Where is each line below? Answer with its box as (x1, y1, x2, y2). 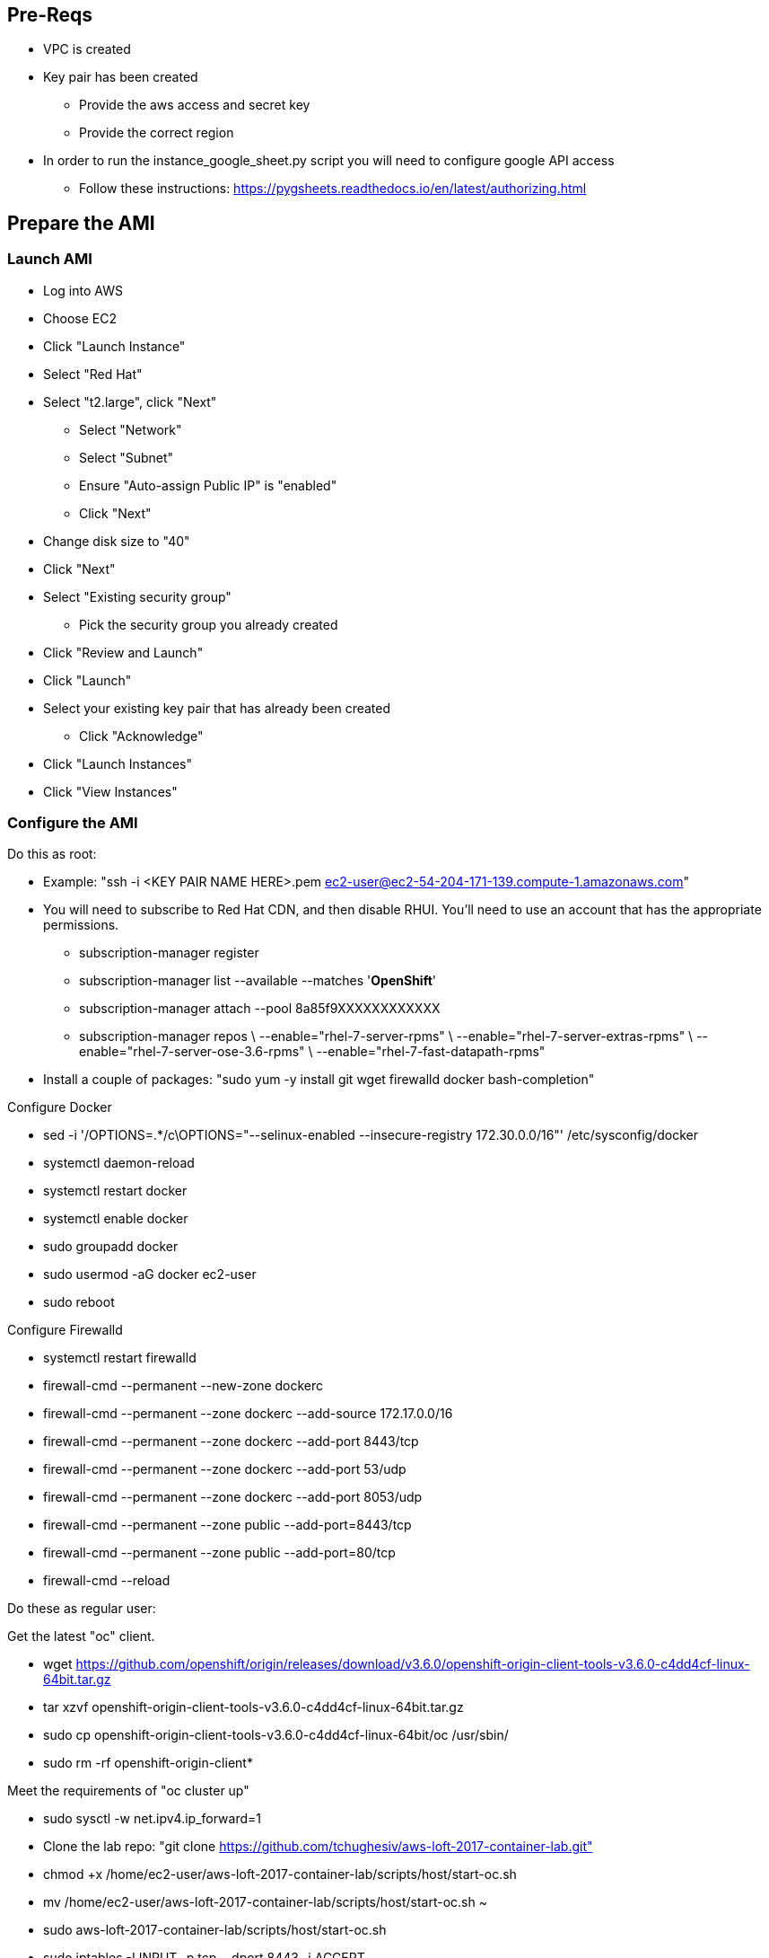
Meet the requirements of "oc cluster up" (7, 1783, 249, 1799)
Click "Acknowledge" (79, 728, 204, 744)
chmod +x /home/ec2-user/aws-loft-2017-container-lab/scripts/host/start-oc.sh (43, 1866, 517, 1883)
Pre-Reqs (7, 4, 93, 26)
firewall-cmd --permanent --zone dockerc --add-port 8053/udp (43, 1489, 423, 1505)
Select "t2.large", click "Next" (43, 393, 217, 410)
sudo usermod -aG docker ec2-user (43, 1266, 257, 1283)
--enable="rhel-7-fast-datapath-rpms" (316, 1044, 546, 1060)
